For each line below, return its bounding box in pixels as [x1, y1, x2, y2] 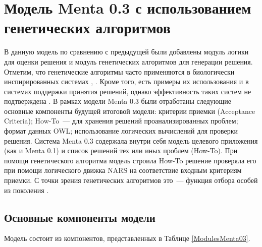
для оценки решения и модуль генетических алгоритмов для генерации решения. [4, 56, 253, 67]
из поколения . [4, 184, 49, 195]
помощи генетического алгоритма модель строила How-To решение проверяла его [4, 155, 256, 165]
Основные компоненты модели [4, 209, 155, 225]
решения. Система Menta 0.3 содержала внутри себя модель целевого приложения [4, 135, 258, 146]
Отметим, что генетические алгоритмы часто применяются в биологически [4, 66, 235, 77]
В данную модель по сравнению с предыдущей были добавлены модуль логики [4, 46, 249, 57]
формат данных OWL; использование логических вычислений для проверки [4, 126, 238, 136]
